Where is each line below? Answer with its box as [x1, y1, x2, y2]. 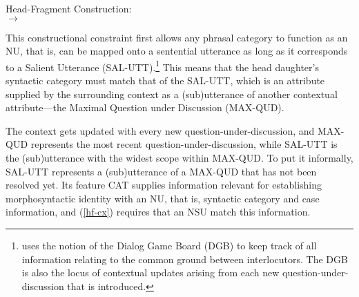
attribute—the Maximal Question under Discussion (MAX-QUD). [6, 100, 284, 115]
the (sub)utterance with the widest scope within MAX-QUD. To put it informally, [6, 151, 353, 164]
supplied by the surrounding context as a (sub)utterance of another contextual [6, 86, 338, 101]
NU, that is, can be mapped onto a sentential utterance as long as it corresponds [6, 44, 348, 58]
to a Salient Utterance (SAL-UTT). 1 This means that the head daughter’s [6, 57, 319, 74]
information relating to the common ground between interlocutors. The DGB [21, 251, 348, 266]
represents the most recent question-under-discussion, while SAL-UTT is [30, 137, 338, 151]
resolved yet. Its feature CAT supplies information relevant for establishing [6, 178, 322, 192]
